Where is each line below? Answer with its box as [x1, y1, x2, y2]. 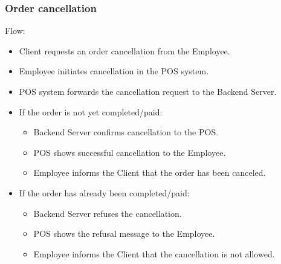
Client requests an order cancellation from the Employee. [19, 44, 230, 57]
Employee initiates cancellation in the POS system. [19, 65, 209, 77]
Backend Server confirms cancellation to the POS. [33, 126, 219, 138]
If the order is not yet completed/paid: [19, 105, 163, 118]
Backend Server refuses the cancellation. [33, 207, 182, 219]
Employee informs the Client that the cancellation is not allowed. [33, 247, 275, 260]
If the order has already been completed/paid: [19, 186, 190, 199]
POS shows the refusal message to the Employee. [33, 227, 215, 240]
